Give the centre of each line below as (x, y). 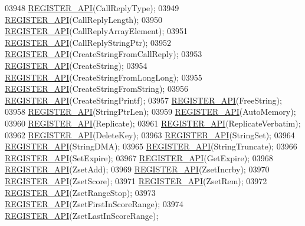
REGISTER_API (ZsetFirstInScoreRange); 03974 (94, 204)
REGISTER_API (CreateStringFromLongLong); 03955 (104, 77)
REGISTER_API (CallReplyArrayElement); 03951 (96, 31)
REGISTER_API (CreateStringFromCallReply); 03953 (104, 54)
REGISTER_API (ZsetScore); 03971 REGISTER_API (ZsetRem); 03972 (136, 180)
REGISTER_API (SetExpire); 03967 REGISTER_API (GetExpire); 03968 (139, 157)
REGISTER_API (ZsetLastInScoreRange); (82, 215)
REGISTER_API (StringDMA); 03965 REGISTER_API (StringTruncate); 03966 (151, 146)
